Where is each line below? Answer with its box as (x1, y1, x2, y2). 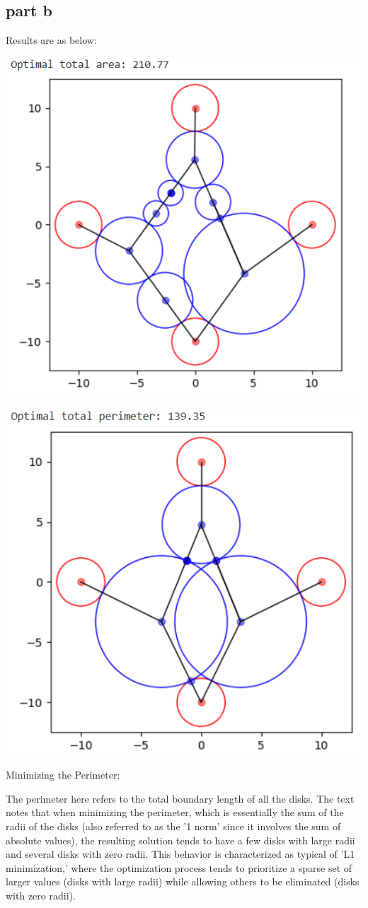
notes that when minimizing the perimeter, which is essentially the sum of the (6, 805, 344, 820)
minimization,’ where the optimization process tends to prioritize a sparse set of (6, 860, 352, 875)
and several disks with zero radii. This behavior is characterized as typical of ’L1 (6, 846, 355, 861)
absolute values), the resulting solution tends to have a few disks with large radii (6, 832, 355, 847)
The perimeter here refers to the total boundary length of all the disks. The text (6, 791, 355, 805)
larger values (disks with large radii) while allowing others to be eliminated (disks (6, 874, 360, 889)
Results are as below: (6, 33, 97, 47)
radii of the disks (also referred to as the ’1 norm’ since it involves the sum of (6, 819, 341, 834)
